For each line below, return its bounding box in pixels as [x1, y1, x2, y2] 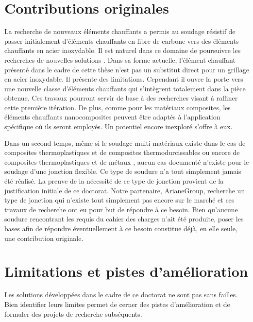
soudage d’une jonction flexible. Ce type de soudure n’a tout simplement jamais [4, 166, 241, 176]
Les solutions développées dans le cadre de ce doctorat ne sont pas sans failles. [4, 289, 238, 300]
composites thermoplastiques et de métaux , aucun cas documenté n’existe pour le [4, 156, 249, 167]
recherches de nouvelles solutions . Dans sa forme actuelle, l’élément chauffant [4, 54, 236, 65]
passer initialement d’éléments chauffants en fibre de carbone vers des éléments [4, 35, 239, 46]
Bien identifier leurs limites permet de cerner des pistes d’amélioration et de [4, 299, 230, 309]
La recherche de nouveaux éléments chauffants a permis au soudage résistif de [4, 26, 236, 36]
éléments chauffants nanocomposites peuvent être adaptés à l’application [4, 112, 220, 122]
